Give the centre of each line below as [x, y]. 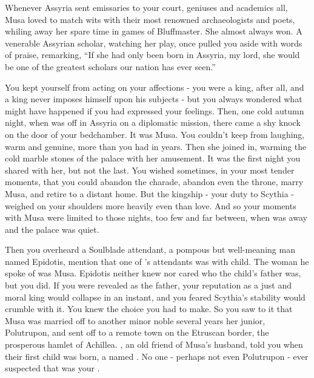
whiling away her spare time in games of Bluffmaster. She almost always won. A [154, 31]
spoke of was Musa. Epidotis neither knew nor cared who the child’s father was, [153, 273]
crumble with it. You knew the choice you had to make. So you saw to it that [149, 309]
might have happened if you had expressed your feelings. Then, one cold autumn [155, 110]
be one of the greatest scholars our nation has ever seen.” [110, 66]
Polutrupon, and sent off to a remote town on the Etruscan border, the [137, 332]
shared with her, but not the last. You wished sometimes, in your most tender [150, 170]
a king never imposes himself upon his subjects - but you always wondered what [154, 99]
